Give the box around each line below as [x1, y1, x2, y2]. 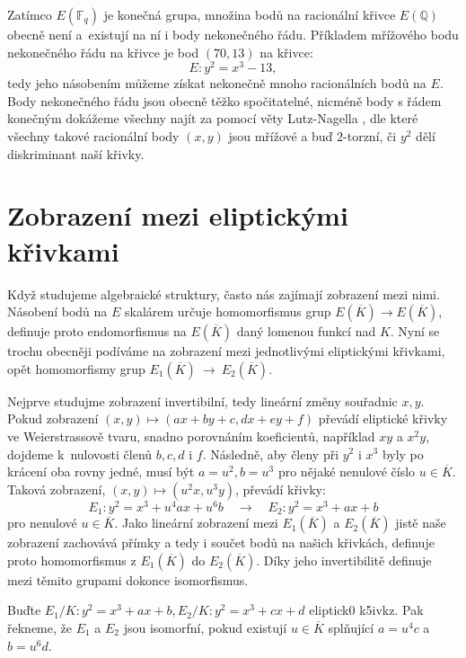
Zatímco [7, 5, 52, 23]
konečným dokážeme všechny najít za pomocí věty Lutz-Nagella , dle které [7, 109, 418, 128]
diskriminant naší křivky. [7, 144, 145, 163]
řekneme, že [7, 618, 72, 637]
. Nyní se [390, 322, 440, 341]
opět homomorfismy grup [7, 359, 145, 378]
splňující [328, 618, 374, 637]
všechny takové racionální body [7, 127, 180, 146]
